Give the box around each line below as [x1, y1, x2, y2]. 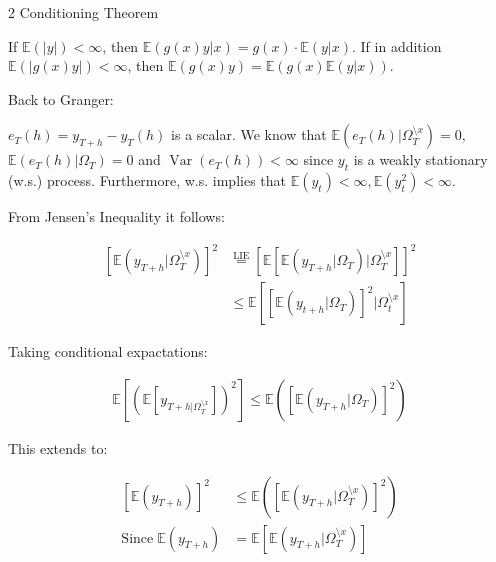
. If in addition [352, 35, 442, 56]
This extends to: [8, 437, 108, 458]
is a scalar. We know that [171, 124, 327, 145]
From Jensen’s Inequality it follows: [8, 206, 225, 227]
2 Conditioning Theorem [8, 2, 159, 22]
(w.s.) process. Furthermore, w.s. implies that [8, 170, 287, 191]
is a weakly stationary [353, 149, 488, 170]
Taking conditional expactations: [8, 341, 208, 362]
